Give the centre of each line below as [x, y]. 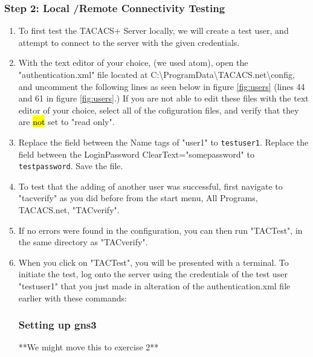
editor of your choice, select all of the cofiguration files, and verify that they [159, 110]
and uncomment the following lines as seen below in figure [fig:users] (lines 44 [162, 86]
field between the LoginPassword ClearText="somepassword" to [136, 154]
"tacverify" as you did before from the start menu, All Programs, [138, 198]
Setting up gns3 [57, 325]
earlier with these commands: [73, 297]
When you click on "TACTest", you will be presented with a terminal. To [153, 262]
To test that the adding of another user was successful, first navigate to [150, 186]
